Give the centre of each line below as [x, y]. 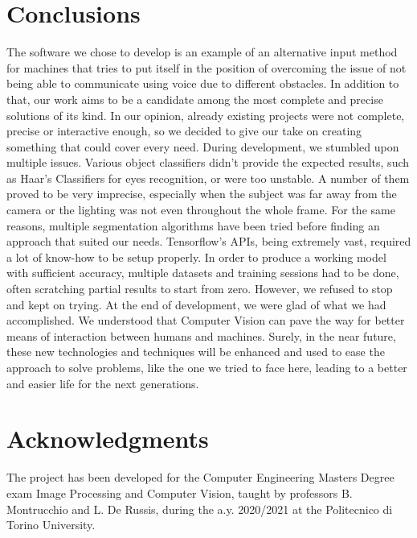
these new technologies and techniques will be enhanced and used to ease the [196, 352]
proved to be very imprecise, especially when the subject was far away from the [202, 194]
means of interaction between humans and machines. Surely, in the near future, [201, 335]
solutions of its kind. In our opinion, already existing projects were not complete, [206, 115]
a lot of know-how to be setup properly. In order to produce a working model [196, 257]
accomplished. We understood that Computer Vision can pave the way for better [206, 320]
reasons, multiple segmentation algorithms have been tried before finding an [193, 225]
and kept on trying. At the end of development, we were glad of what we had [196, 304]
